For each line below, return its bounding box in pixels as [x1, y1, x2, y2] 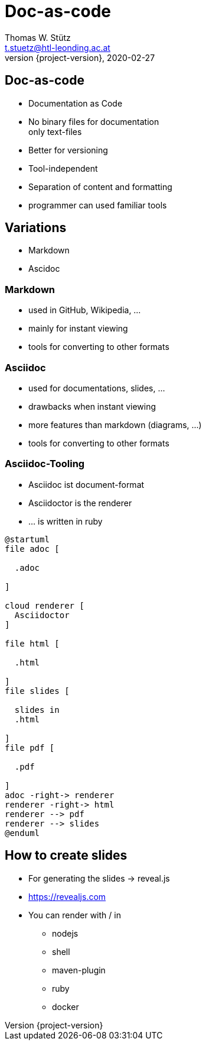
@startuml [5, 534, 50, 544]
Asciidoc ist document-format [28, 479, 145, 490]
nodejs [52, 928, 79, 938]
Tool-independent [28, 163, 98, 173]
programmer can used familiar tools [28, 200, 167, 210]
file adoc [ [5, 544, 60, 554]
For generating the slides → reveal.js [28, 873, 170, 883]
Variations [5, 220, 67, 236]
